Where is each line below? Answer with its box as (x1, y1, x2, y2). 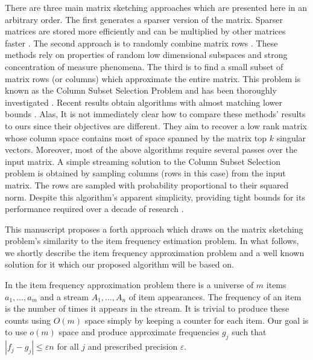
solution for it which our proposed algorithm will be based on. (5, 258, 234, 271)
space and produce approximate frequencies (58, 326, 220, 338)
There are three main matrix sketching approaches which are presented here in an (5, 1, 308, 13)
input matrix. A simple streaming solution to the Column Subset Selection (5, 155, 280, 167)
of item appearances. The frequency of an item (128, 290, 302, 303)
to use (5, 326, 27, 338)
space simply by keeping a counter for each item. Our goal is (84, 313, 309, 326)
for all (57, 340, 79, 353)
